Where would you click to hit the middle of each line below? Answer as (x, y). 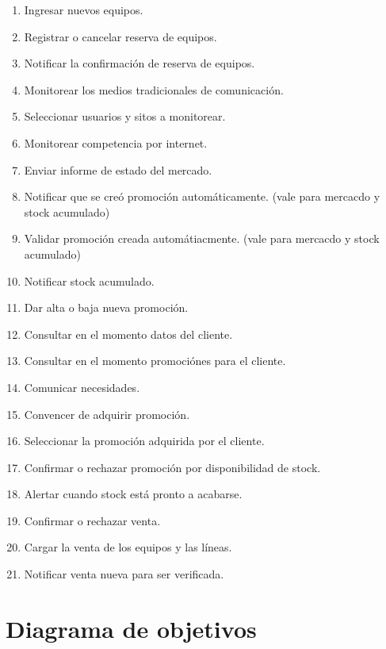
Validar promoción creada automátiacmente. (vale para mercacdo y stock (202, 238)
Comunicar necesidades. (82, 387)
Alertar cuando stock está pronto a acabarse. (133, 494)
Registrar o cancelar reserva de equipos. (120, 36)
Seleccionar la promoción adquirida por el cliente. (144, 441)
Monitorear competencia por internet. (116, 142)
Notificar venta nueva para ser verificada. (124, 574)
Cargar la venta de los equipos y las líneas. (128, 547)
